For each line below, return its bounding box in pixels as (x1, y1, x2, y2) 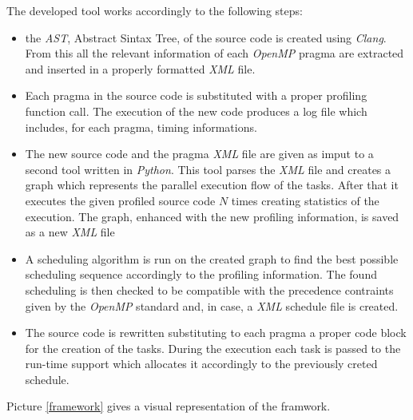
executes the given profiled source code (25, 192, 216, 208)
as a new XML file (25, 224, 115, 240)
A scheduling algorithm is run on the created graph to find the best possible (25, 250, 399, 267)
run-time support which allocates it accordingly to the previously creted (25, 355, 378, 372)
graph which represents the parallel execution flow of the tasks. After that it (25, 176, 399, 193)
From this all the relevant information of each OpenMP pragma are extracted (25, 45, 404, 61)
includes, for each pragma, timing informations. (25, 118, 257, 135)
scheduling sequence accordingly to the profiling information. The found (25, 266, 377, 283)
